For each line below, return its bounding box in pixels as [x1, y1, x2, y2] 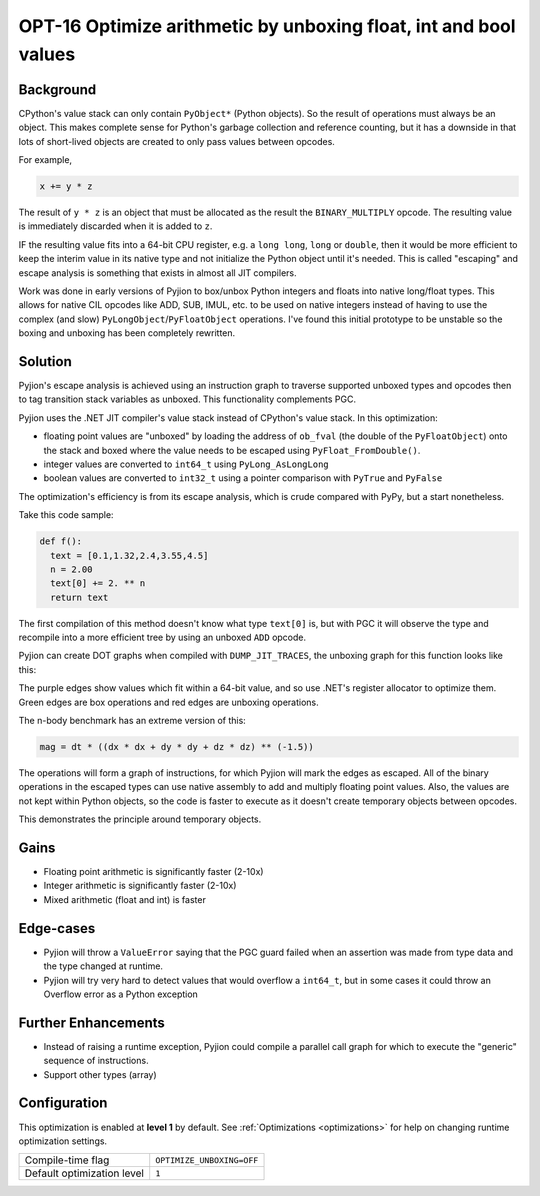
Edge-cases [18, 920, 96, 937]
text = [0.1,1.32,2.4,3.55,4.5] [50, 550, 209, 561]
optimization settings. [18, 1135, 108, 1147]
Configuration [18, 1095, 108, 1112]
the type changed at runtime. [43, 960, 164, 972]
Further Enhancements [18, 1014, 165, 1031]
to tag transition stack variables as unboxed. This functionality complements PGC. [18, 393, 357, 405]
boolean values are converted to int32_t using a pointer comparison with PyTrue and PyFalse [43, 472, 443, 484]
